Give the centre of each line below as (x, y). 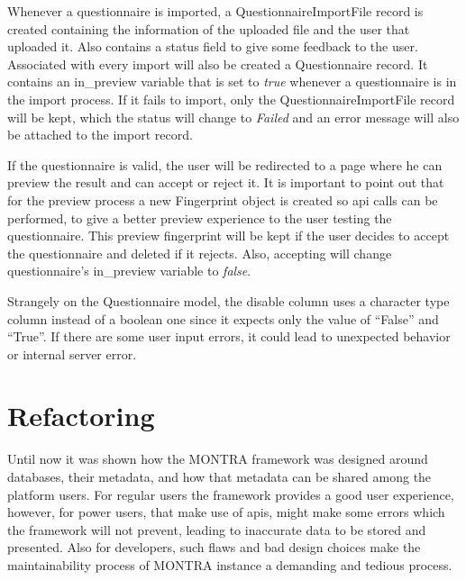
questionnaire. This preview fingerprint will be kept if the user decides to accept (228, 236)
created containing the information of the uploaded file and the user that (209, 28)
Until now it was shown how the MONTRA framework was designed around (218, 459)
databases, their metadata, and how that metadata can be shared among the (219, 476)
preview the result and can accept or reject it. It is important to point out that (226, 182)
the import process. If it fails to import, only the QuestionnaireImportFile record (231, 99)
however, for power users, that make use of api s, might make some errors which (226, 512)
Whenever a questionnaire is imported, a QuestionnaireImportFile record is (215, 11)
